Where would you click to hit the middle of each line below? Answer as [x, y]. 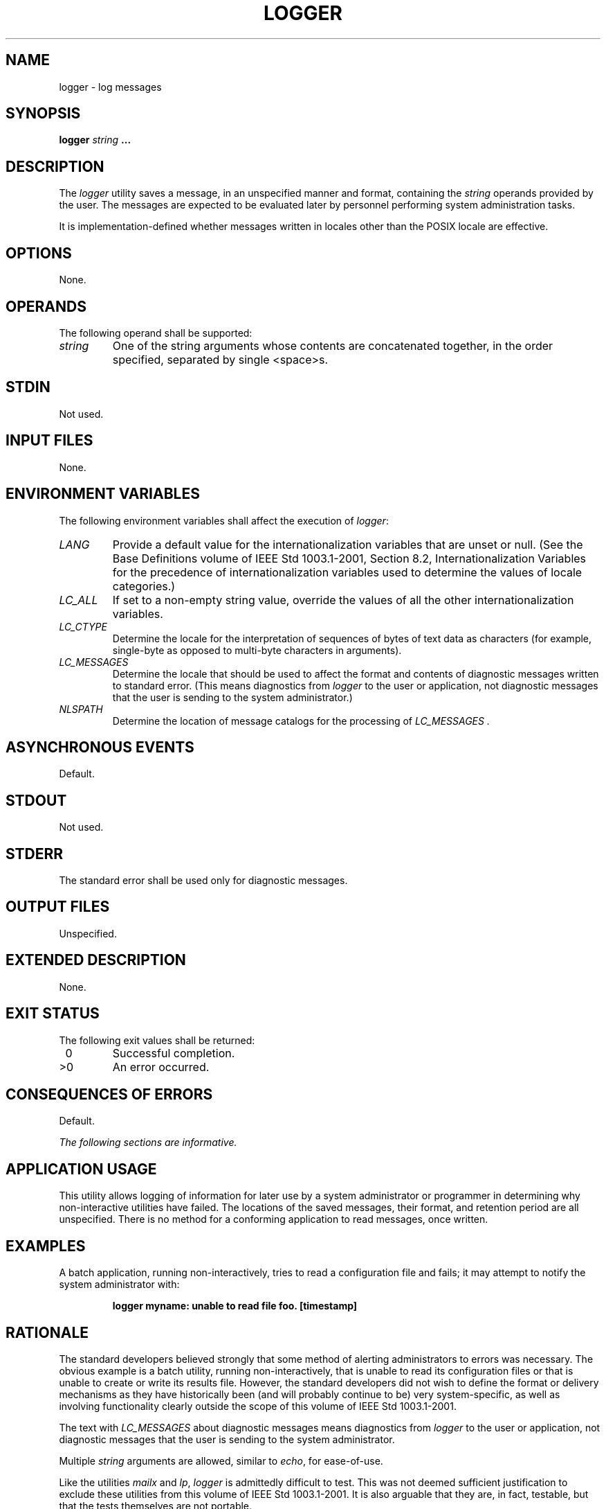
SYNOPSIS [43, 114]
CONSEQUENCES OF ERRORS [109, 1094]
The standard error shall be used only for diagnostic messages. [203, 881]
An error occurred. [161, 1067]
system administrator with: [119, 1285]
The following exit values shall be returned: [157, 1040]
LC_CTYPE [83, 626]
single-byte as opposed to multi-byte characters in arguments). [257, 650]
